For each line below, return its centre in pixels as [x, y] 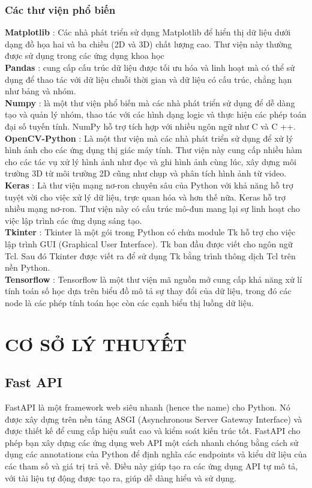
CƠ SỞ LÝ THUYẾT [96, 344]
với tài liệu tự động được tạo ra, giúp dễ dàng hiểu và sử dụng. [121, 477]
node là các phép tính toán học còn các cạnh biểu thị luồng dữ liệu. [129, 302]
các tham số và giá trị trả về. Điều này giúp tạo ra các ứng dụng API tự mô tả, [151, 466]
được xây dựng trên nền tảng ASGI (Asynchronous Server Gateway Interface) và [154, 419]
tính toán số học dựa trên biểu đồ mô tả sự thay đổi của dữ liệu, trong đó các [148, 291]
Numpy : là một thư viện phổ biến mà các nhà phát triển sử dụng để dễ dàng [150, 102]
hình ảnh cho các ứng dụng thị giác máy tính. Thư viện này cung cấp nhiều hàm [154, 150]
